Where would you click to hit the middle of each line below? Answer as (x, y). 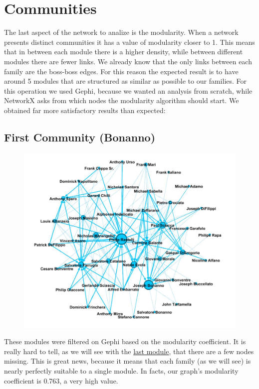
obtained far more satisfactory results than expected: (85, 110)
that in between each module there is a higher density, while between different (124, 52)
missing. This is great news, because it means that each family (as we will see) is (128, 361)
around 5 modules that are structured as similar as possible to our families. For (126, 81)
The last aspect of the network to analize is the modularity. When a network (121, 32)
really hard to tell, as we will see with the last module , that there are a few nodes (129, 351)
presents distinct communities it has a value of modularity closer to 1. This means (129, 42)
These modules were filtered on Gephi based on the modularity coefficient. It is (125, 341)
